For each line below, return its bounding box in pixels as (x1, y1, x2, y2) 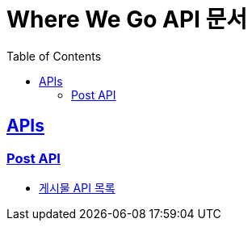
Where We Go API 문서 (6, 6, 248, 33)
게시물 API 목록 (39, 180, 115, 195)
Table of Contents (6, 48, 102, 63)
